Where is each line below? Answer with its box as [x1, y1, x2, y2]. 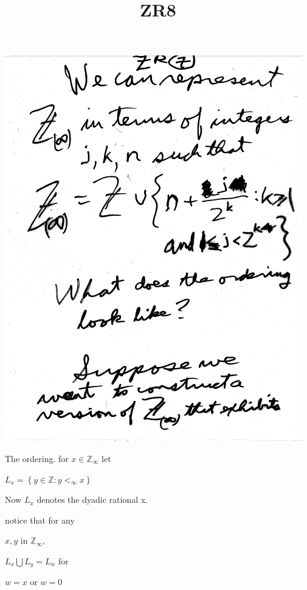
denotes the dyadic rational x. [36, 493, 148, 506]
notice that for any [5, 513, 75, 526]
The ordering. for [5, 452, 69, 464]
